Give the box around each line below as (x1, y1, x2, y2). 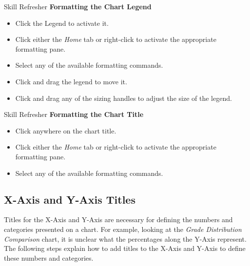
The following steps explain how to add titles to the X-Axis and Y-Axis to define (4, 243, 246, 253)
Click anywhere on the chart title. (15, 125, 116, 135)
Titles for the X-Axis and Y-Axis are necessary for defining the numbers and (4, 214, 233, 225)
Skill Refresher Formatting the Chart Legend (4, 1, 152, 11)
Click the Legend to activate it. (15, 18, 109, 28)
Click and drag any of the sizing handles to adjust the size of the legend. (15, 93, 232, 103)
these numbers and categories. (4, 252, 94, 263)
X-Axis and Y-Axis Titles (4, 191, 135, 207)
